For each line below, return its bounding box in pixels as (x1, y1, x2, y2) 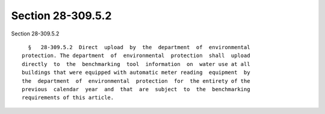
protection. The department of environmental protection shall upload (22, 52, 250, 59)
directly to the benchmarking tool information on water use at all (22, 61, 250, 67)
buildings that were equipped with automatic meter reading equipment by (22, 69, 250, 76)
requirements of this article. (22, 94, 114, 101)
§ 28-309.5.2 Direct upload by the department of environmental (28, 44, 250, 50)
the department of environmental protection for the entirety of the (22, 77, 250, 84)
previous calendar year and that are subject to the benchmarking (22, 86, 250, 92)
